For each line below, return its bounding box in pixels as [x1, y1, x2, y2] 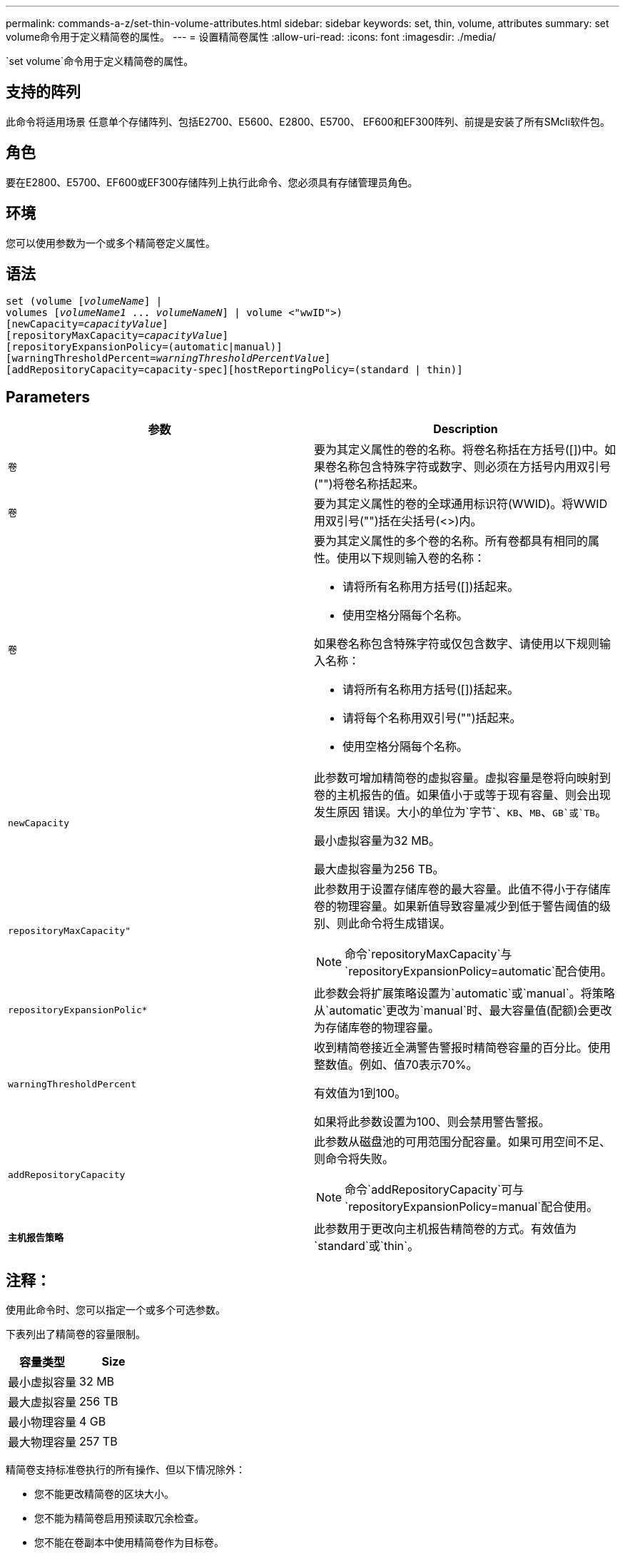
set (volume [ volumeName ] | [6, 295, 163, 308]
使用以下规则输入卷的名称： [337, 551, 486, 566]
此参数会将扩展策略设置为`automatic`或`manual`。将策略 [314, 986, 615, 1001]
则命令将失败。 [314, 1152, 395, 1167]
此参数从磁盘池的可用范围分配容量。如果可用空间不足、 [314, 1134, 611, 1149]
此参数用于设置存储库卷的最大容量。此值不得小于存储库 [314, 882, 611, 897]
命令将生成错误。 [360, 916, 452, 931]
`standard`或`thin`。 [314, 1239, 420, 1254]
